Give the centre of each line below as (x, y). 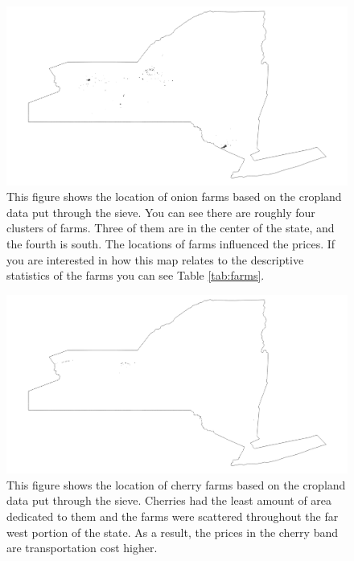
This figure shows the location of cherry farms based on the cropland (176, 484)
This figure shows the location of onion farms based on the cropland (174, 197)
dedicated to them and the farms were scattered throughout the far (173, 516)
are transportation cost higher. (82, 548)
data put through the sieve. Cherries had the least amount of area (169, 500)
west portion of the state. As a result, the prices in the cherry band (173, 532)
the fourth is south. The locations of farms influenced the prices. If (171, 243)
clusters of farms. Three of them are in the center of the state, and (171, 228)
